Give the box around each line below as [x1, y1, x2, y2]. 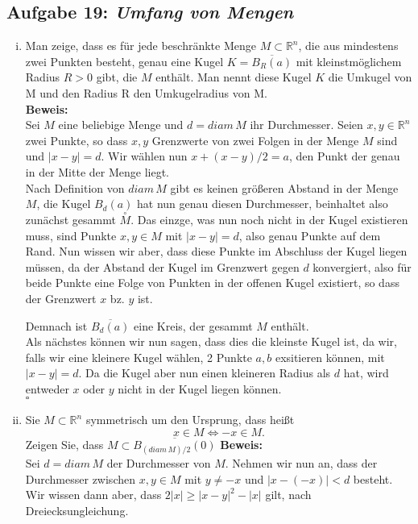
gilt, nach [265, 486, 312, 503]
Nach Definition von [25, 179, 125, 196]
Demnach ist [25, 317, 88, 334]
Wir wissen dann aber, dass [25, 486, 162, 503]
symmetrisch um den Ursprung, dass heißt [85, 411, 295, 428]
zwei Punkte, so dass [25, 131, 128, 148]
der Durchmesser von [106, 455, 211, 472]
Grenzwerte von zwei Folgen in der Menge [151, 131, 359, 148]
